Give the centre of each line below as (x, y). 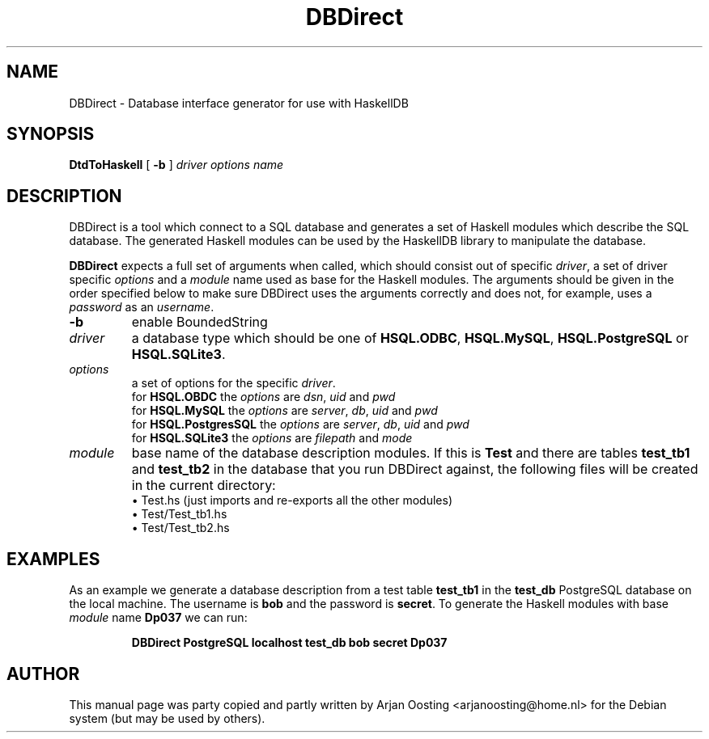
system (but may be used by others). (167, 718)
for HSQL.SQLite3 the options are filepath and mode (272, 438)
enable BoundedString (200, 322)
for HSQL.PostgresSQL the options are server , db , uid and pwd (300, 424)
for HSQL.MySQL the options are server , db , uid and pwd (284, 411)
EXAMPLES (53, 559)
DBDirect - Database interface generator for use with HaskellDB (239, 103)
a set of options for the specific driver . (234, 383)
